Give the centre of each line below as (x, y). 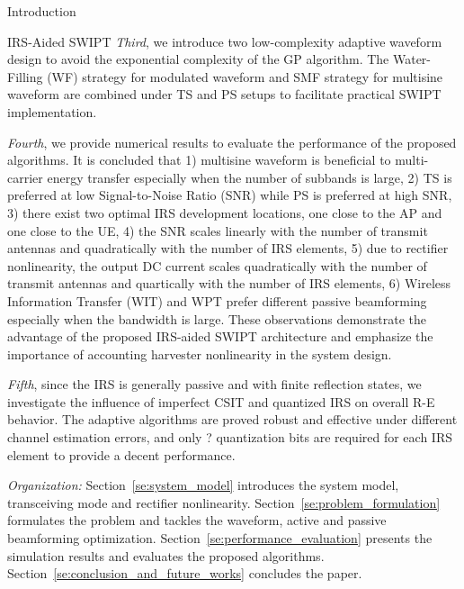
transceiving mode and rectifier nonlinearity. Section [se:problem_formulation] (224, 502)
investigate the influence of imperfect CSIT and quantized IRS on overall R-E (221, 401)
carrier (25, 177)
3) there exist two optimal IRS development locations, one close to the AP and (225, 212)
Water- (412, 59)
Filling (25, 76)
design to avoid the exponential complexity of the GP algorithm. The (198, 59)
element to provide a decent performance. (121, 454)
